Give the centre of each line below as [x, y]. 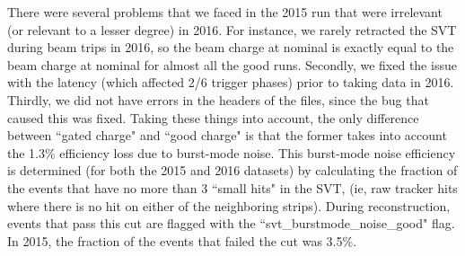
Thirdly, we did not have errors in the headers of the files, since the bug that [218, 99]
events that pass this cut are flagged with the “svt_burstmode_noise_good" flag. [231, 223]
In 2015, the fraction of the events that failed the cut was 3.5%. [182, 240]
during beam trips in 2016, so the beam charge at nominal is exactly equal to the [231, 47]
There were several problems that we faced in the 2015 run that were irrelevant [225, 12]
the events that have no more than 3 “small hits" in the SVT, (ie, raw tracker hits [232, 187]
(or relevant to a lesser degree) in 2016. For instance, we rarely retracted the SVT [232, 29]
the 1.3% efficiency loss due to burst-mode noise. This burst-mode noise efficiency [232, 152]
